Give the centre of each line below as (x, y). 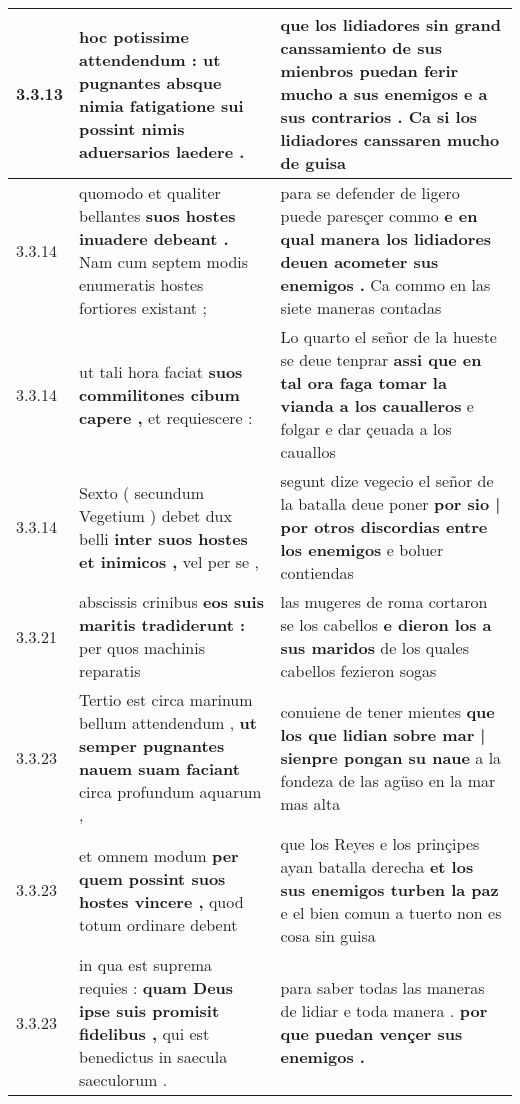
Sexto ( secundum (141, 492)
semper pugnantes (152, 745)
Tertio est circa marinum (166, 699)
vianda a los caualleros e (377, 405)
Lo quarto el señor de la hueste (388, 336)
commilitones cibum (159, 394)
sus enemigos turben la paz (389, 889)
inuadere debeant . (154, 238)
